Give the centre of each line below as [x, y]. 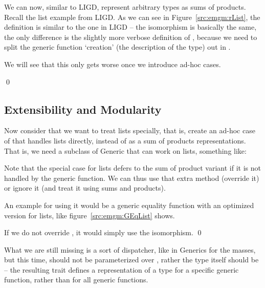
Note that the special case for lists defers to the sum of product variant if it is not [132, 168]
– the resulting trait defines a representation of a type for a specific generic [122, 269]
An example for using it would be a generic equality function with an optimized [129, 205]
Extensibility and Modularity [83, 109]
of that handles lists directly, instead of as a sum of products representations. [125, 140]
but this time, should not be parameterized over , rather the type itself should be [131, 260]
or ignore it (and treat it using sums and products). [85, 188]
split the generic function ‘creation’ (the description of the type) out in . [117, 47]
